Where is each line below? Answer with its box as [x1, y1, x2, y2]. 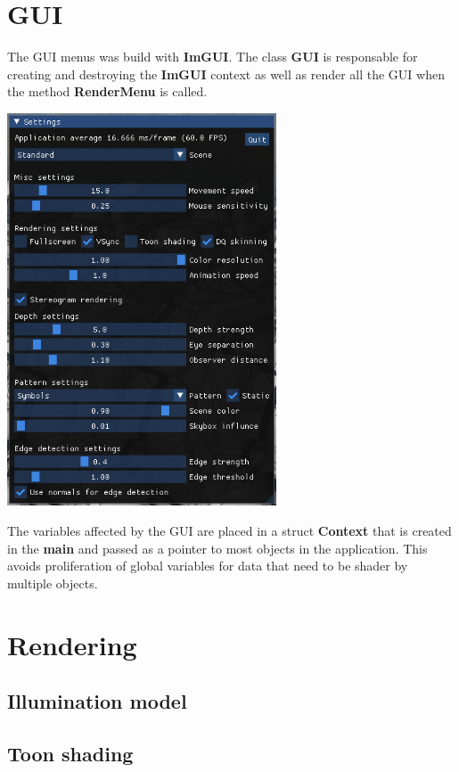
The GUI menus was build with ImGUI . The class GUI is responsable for [7, 47, 418, 66]
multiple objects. [7, 573, 98, 592]
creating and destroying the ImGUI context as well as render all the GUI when [7, 64, 445, 83]
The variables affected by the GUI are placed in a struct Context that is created [7, 522, 452, 540]
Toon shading [7, 740, 134, 767]
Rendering [7, 626, 137, 662]
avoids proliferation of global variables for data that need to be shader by [7, 556, 408, 575]
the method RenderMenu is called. [7, 82, 208, 101]
